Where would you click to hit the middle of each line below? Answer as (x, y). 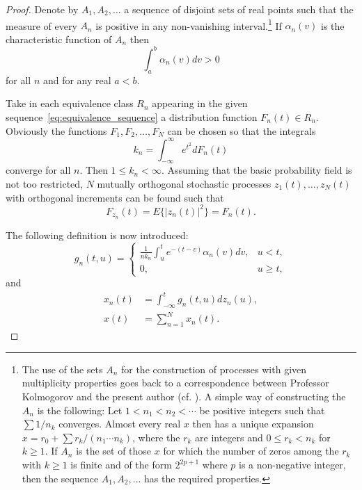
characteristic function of (59, 39)
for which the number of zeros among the (251, 451)
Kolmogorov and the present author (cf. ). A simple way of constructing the (184, 397)
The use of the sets (62, 369)
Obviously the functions (56, 130)
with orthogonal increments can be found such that (115, 197)
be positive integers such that (262, 410)
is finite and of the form (121, 465)
